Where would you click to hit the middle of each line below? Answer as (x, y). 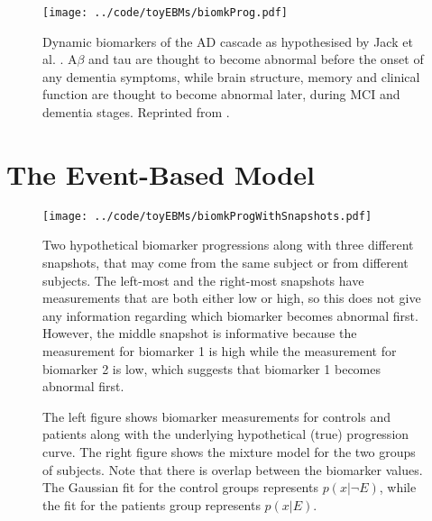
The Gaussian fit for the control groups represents (180, 487)
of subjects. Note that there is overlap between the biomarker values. (233, 469)
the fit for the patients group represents (152, 504)
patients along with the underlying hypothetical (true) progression (226, 434)
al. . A (60, 59)
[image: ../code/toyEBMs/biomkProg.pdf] (165, 13)
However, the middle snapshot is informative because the (200, 333)
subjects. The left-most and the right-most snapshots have (203, 280)
